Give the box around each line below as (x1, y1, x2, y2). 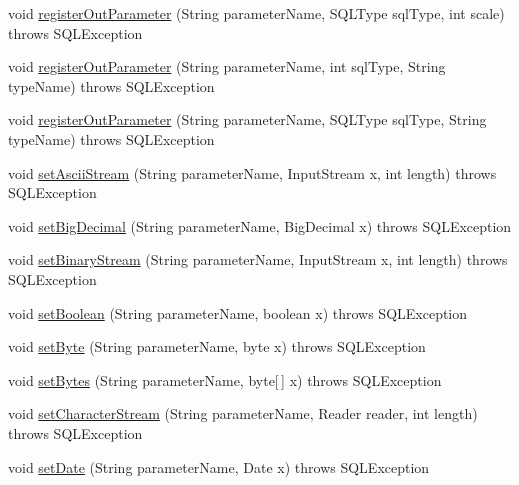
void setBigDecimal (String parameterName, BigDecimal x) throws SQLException (8, 215, 512, 236)
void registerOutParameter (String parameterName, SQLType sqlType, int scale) (8, 3, 505, 23)
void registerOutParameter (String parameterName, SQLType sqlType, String (8, 109, 487, 130)
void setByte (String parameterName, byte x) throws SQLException (8, 336, 426, 357)
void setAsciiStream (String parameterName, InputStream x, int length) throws (8, 162, 497, 183)
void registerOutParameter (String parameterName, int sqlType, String (8, 56, 446, 77)
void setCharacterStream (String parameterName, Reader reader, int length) (8, 403, 478, 424)
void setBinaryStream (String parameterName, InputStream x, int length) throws (8, 249, 508, 270)
